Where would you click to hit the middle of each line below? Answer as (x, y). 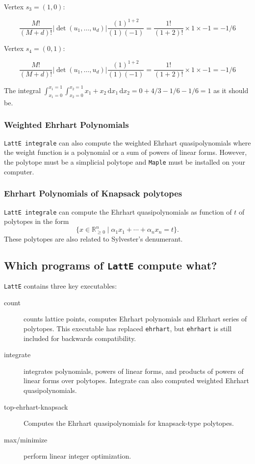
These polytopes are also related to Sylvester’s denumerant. (93, 238)
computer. (19, 171)
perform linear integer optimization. (77, 456)
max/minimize (26, 439)
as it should (231, 90)
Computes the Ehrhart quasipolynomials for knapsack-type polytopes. (129, 423)
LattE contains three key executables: (61, 286)
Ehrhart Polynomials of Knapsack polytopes (93, 193)
